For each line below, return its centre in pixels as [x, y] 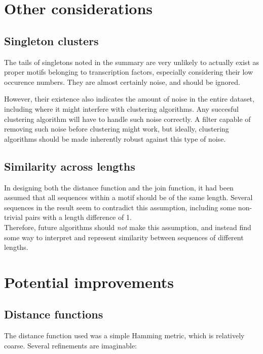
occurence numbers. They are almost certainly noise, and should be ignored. [122, 82]
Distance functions [54, 314]
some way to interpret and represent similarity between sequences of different [124, 237]
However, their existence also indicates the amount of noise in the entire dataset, [129, 99]
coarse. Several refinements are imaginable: [71, 345]
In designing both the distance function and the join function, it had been [119, 187]
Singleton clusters [51, 40]
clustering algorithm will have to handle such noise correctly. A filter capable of [127, 119]
